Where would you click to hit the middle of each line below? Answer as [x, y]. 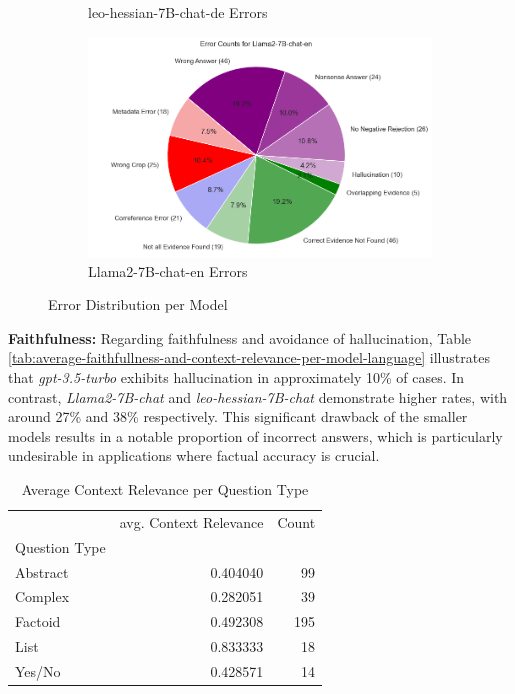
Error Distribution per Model [138, 304]
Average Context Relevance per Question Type [165, 488]
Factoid [38, 621]
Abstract [42, 571]
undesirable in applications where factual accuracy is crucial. [194, 455]
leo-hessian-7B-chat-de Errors [178, 12]
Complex [42, 596]
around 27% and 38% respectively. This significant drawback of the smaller [238, 416]
